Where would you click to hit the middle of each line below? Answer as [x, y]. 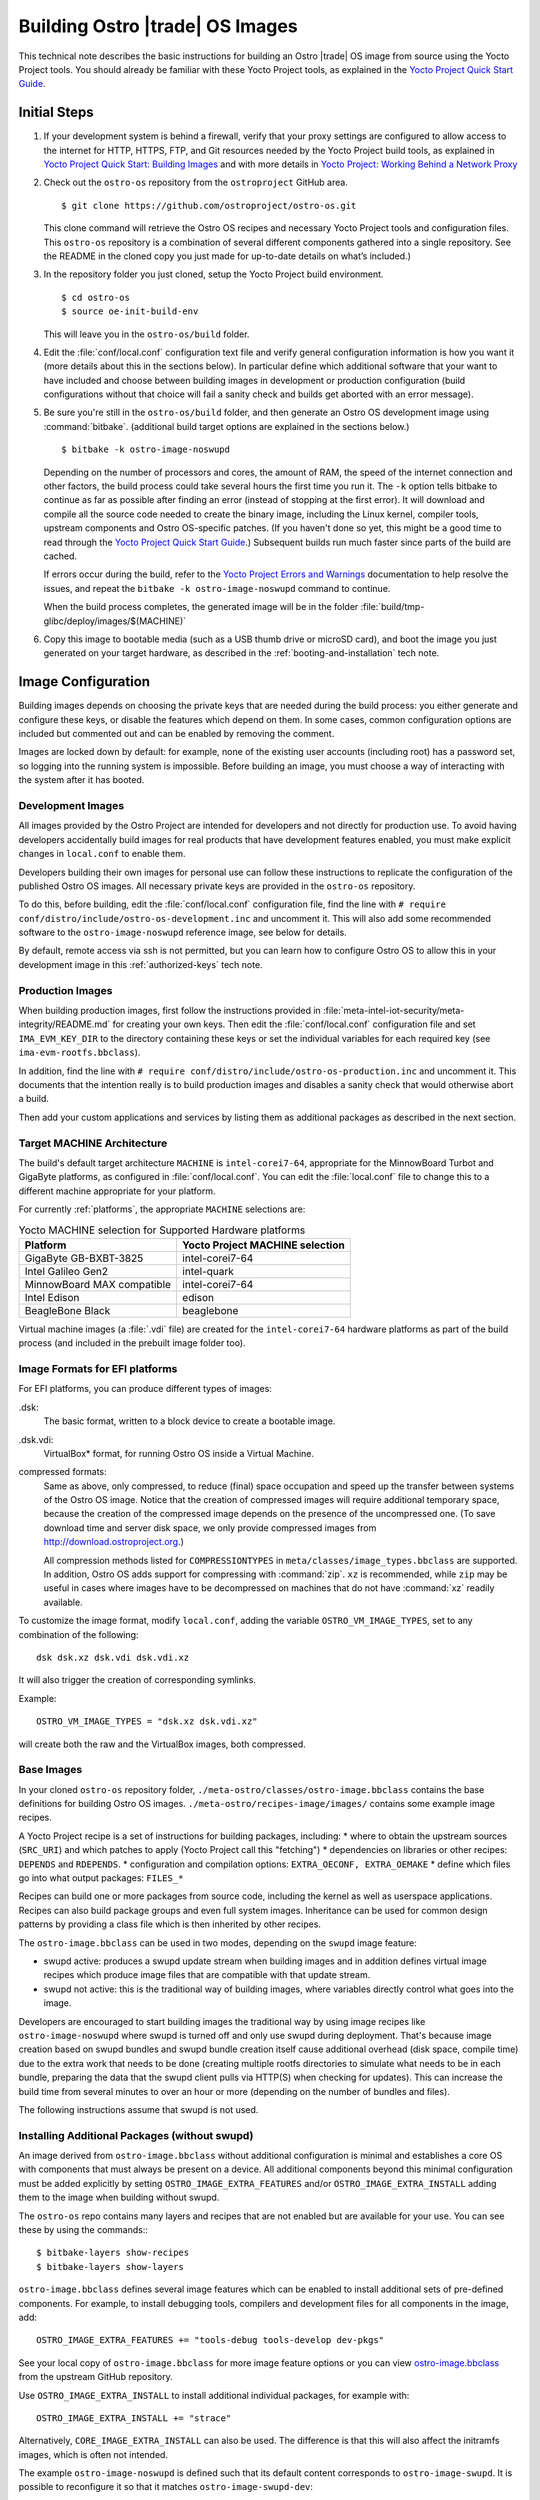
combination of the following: [78, 1634]
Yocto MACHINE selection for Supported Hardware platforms [162, 1230]
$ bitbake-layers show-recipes [113, 2253]
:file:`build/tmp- [392, 607]
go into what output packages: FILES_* [101, 1878]
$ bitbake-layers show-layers [110, 2266]
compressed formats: [62, 1472]
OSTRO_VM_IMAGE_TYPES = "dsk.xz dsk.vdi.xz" [147, 1721]
